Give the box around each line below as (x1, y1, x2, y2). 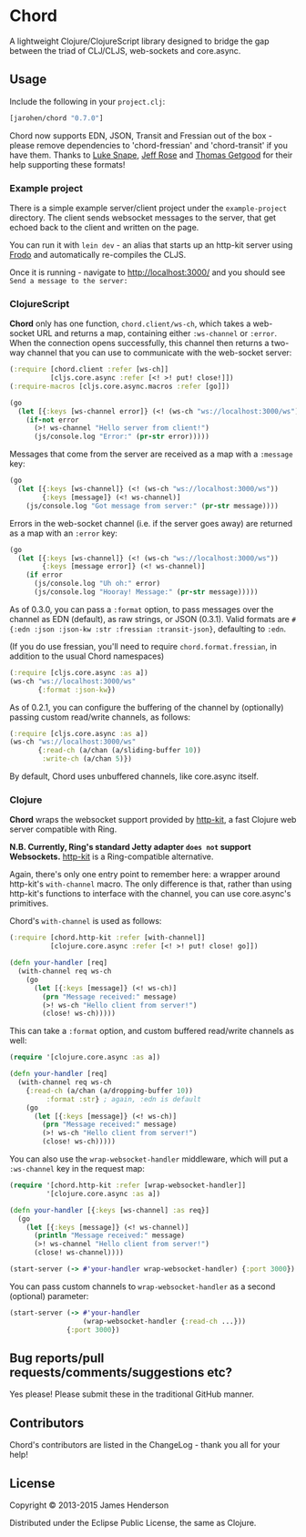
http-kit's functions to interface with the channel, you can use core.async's (9, 888, 291, 899)
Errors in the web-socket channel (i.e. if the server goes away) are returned (9, 517, 293, 528)
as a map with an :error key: (9, 528, 118, 538)
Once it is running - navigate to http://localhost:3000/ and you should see (9, 266, 286, 278)
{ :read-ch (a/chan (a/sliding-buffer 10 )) (37, 746, 202, 755)
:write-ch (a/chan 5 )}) (42, 754, 132, 763)
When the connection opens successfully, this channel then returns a (9, 338, 270, 349)
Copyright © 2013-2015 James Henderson (9, 1500, 169, 1511)
